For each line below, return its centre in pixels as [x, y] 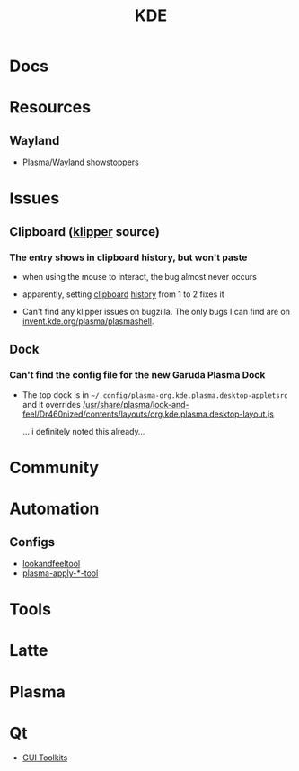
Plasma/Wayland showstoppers [80, 162]
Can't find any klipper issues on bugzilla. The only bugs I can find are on [156, 312]
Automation [54, 509]
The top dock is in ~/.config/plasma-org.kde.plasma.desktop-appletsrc [155, 394]
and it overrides [51, 404]
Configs [32, 542]
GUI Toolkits [45, 758]
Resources [50, 108]
